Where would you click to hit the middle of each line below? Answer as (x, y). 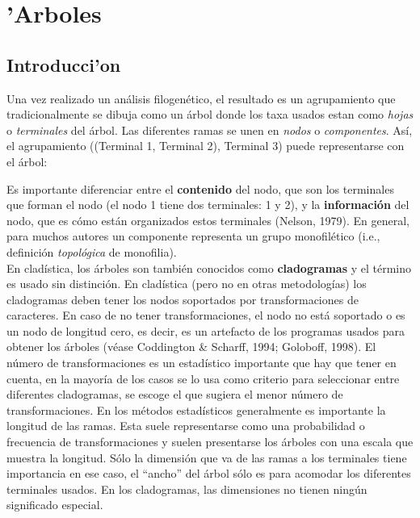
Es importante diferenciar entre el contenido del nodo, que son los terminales (200, 188)
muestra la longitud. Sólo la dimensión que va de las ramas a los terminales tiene (207, 457)
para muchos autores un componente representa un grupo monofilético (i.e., (193, 236)
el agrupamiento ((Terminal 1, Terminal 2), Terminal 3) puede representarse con (206, 146)
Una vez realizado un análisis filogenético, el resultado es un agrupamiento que (201, 98)
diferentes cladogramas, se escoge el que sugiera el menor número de (175, 394)
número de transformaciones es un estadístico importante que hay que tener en (202, 363)
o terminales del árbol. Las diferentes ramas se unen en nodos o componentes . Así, (210, 129)
